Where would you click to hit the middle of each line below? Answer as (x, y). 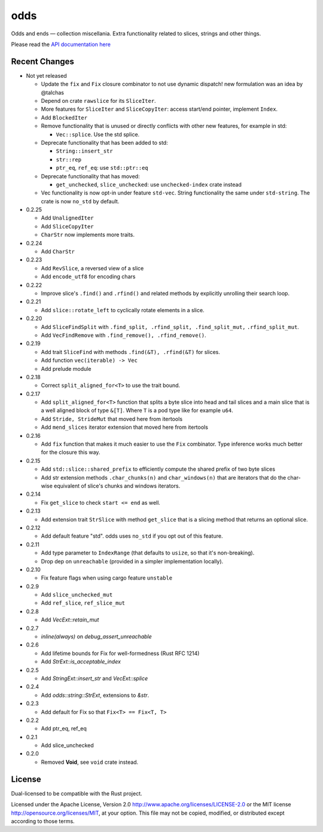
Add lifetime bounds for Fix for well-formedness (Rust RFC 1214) (120, 653)
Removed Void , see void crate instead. (90, 762)
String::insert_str (84, 151)
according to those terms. (43, 821)
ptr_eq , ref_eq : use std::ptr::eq (102, 168)
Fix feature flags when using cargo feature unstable (107, 578)
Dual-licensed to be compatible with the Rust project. (77, 793)
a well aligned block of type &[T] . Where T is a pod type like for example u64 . (137, 410)
